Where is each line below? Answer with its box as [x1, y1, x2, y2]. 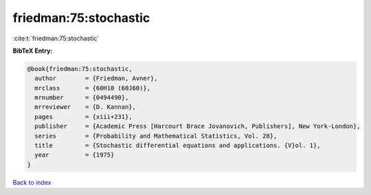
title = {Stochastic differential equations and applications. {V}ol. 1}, [34, 142, 321, 150]
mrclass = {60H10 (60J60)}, [34, 84, 151, 92]
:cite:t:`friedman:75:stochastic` [12, 34, 100, 42]
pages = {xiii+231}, [34, 113, 133, 120]
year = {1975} [34, 151, 115, 159]
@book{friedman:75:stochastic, [27, 65, 133, 73]
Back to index [12, 178, 52, 186]
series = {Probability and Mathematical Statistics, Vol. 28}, [34, 132, 278, 140]
